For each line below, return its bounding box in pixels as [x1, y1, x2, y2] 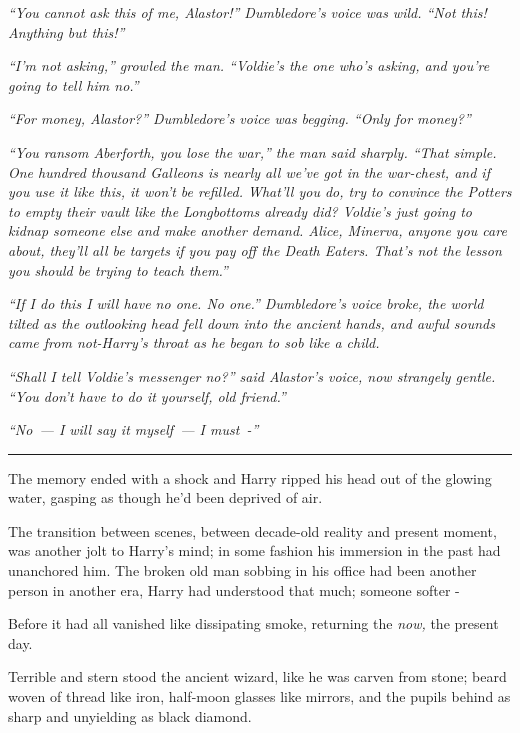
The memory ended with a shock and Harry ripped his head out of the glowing [8, 467, 492, 488]
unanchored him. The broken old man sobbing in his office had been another [8, 560, 477, 581]
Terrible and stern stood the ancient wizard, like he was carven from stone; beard [8, 666, 507, 687]
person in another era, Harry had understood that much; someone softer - [8, 579, 460, 600]
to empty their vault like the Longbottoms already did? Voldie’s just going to [8, 200, 472, 221]
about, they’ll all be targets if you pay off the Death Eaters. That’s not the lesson [8, 239, 502, 260]
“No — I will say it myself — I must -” [8, 419, 259, 440]
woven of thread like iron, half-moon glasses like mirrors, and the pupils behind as [8, 686, 511, 707]
